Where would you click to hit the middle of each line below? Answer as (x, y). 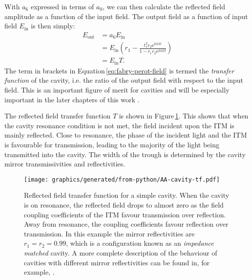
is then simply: (53, 26)
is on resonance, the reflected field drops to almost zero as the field (124, 204)
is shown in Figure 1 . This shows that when (184, 116)
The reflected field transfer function (58, 116)
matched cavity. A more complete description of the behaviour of (121, 252)
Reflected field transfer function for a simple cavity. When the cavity (127, 195)
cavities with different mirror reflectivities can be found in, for (117, 262)
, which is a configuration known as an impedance (140, 243)
